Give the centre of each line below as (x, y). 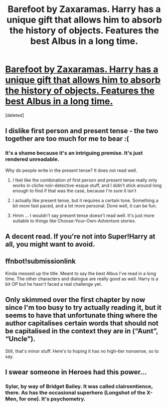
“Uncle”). (20, 339)
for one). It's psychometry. (52, 398)
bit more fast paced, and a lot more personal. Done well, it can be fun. (85, 206)
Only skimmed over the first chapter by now (75, 300)
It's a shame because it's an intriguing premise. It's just (74, 153)
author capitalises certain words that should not (82, 324)
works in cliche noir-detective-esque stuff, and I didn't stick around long (87, 185)
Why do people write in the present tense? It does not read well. (71, 170)
